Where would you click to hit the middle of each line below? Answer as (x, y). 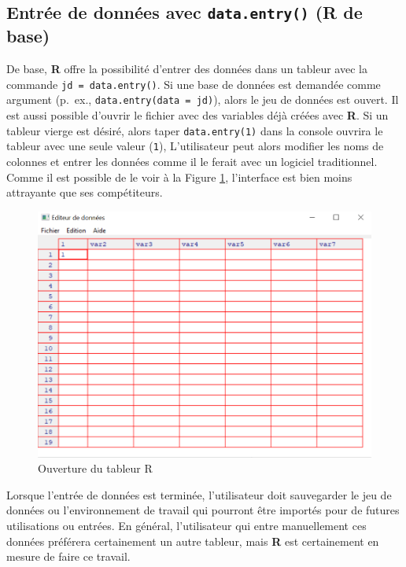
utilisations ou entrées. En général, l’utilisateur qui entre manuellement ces (186, 525)
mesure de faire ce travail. (68, 556)
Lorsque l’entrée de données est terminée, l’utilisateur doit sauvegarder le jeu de (199, 494)
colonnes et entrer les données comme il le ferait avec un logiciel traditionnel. (192, 161)
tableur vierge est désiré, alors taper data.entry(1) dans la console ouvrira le (195, 130)
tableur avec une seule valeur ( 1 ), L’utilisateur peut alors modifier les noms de (195, 146)
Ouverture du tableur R (95, 468)
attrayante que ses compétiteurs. (85, 192)
